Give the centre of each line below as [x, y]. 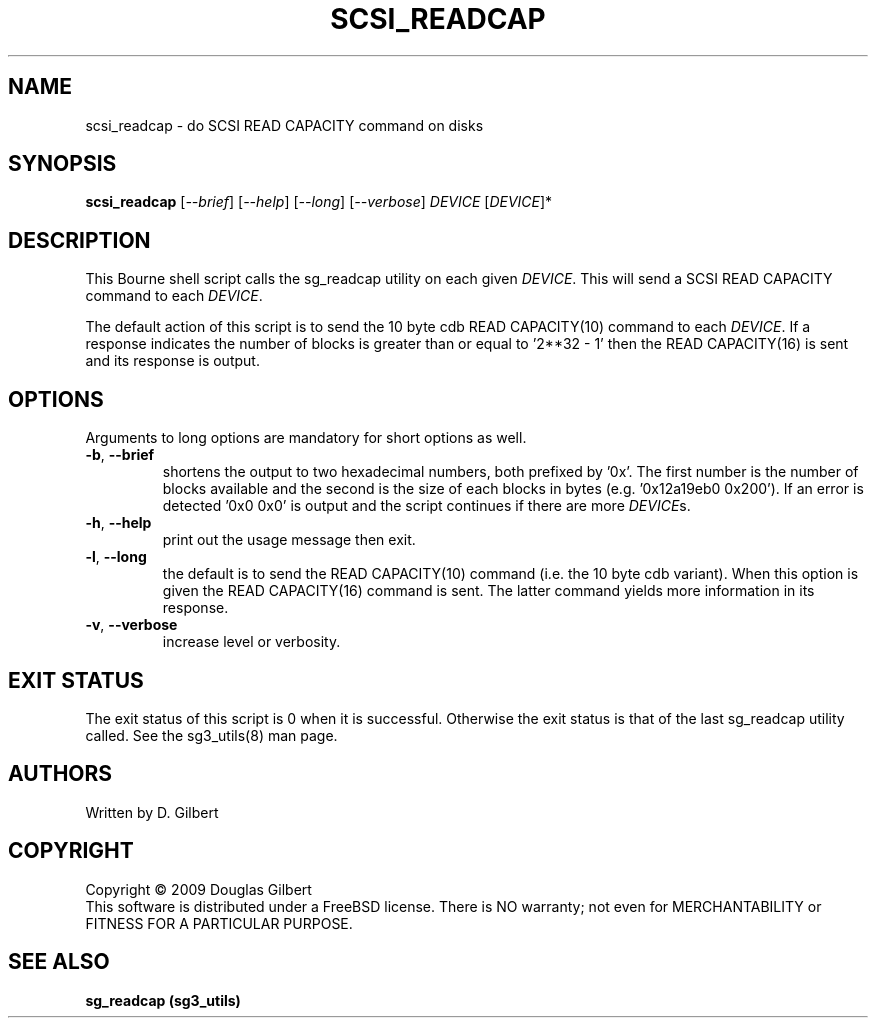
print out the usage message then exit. [289, 540]
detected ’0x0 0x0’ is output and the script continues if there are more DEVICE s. [426, 506]
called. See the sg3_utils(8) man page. [211, 735]
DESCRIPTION [79, 240]
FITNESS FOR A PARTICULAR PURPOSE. [219, 923]
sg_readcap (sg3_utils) [163, 1000]
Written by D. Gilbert [152, 812]
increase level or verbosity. [251, 642]
